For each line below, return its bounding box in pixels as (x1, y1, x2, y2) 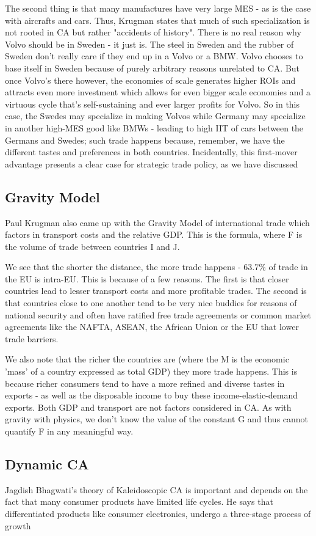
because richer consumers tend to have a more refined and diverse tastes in (5, 376, 285, 389)
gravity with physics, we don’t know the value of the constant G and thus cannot (5, 413, 309, 425)
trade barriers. (5, 332, 59, 345)
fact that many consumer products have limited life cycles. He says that (5, 495, 273, 508)
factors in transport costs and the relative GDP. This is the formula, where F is (5, 228, 303, 241)
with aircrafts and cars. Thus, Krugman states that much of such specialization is (5, 13, 310, 26)
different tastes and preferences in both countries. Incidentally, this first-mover (5, 145, 298, 158)
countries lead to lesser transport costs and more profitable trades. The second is (5, 284, 307, 297)
